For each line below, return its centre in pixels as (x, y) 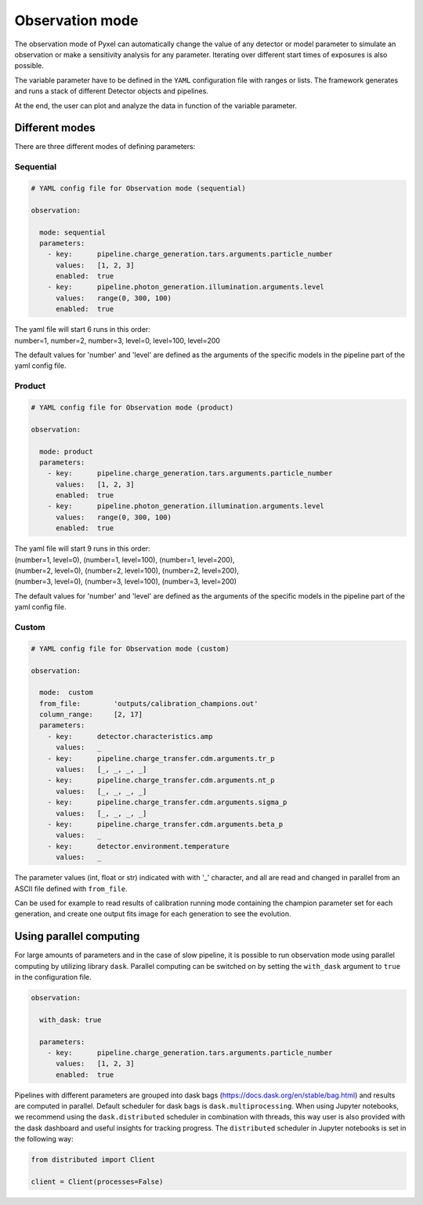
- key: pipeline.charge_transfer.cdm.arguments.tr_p (161, 758)
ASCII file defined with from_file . (71, 888)
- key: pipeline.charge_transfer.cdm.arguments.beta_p (165, 824)
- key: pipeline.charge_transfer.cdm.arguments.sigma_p (167, 803)
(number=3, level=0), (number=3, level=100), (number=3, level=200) (126, 581)
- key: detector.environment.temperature (139, 846)
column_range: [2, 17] (91, 715)
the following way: (44, 1139)
